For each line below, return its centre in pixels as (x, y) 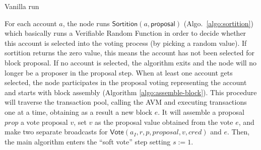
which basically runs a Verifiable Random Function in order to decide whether (125, 33)
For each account (31, 23)
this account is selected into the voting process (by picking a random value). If (126, 43)
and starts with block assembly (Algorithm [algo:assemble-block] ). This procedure (131, 92)
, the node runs (86, 23)
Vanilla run (22, 6)
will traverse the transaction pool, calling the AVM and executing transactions (126, 102)
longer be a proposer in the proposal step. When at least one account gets (119, 72)
